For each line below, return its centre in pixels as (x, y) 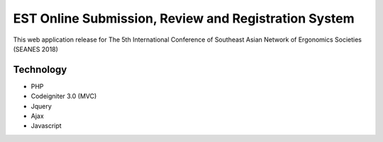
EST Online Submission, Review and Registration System (184, 18)
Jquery (41, 106)
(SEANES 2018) (35, 49)
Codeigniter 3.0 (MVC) (64, 96)
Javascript (46, 126)
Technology (40, 70)
